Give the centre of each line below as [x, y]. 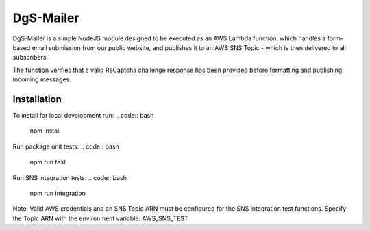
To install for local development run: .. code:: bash [83, 116]
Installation [37, 99]
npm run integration [58, 193]
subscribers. [30, 57]
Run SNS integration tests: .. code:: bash [70, 177]
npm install [45, 131]
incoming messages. [42, 79]
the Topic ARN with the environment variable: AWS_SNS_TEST [100, 218]
